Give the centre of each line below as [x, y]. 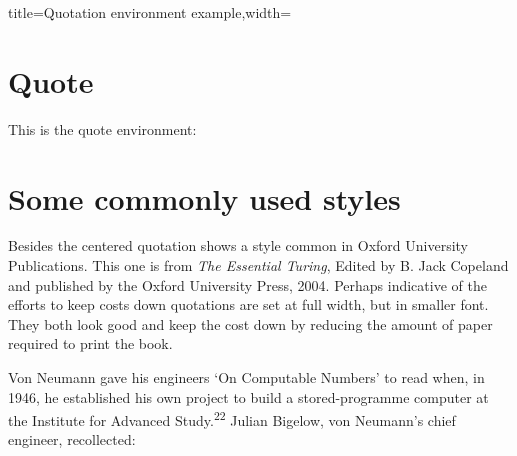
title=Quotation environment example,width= [150, 12]
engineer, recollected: [72, 439]
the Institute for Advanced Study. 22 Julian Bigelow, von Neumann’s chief [232, 418]
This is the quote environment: [102, 128]
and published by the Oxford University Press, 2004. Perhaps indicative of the [247, 284]
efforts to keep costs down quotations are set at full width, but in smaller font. [248, 304]
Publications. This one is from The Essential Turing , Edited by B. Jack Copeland [258, 265]
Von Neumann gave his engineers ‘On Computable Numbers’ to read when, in [246, 377]
